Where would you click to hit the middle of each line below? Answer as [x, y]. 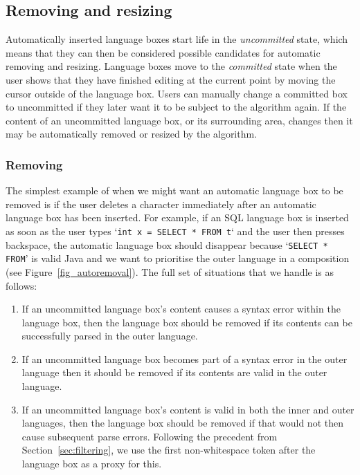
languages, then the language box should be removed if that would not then [182, 423]
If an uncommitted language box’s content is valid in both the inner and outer [188, 409]
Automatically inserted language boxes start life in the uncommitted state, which [177, 39]
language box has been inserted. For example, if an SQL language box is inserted [177, 217]
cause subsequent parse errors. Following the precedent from [150, 436]
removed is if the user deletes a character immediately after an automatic [161, 204]
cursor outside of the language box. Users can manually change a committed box [177, 93]
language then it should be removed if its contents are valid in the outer [174, 372]
